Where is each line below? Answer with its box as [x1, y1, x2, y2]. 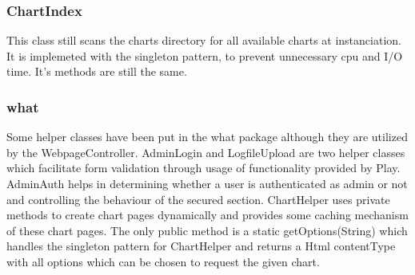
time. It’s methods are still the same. [6, 63, 187, 80]
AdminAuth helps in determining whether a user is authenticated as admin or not [6, 175, 408, 191]
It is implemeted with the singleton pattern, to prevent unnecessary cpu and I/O [6, 47, 403, 64]
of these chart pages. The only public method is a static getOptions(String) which [6, 222, 408, 238]
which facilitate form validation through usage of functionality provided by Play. [6, 159, 401, 176]
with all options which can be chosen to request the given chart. [6, 253, 320, 269]
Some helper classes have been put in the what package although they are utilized [6, 128, 408, 145]
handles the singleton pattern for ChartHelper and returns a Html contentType [6, 238, 396, 254]
